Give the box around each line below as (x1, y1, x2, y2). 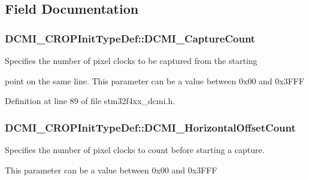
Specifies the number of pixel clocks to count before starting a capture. (5, 144, 265, 155)
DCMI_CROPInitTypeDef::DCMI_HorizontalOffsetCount (5, 120, 296, 135)
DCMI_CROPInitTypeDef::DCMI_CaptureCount (5, 30, 256, 45)
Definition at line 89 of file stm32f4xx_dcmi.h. (5, 94, 175, 107)
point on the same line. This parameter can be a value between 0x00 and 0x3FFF (5, 74, 305, 87)
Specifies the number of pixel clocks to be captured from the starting (5, 54, 257, 66)
